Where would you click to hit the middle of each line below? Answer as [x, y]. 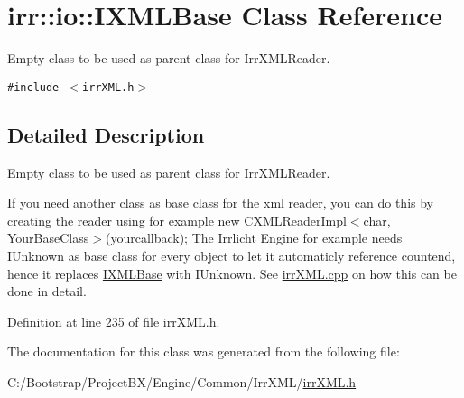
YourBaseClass [48, 238]
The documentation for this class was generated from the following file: [204, 352]
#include [33, 87]
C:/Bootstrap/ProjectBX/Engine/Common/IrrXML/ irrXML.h [182, 381]
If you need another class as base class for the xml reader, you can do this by [220, 203]
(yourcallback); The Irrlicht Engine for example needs [254, 238]
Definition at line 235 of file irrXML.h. [114, 321]
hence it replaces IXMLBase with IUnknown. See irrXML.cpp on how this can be [232, 273]
